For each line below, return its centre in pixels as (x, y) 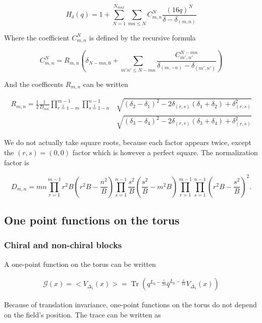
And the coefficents (34, 84)
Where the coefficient (37, 37)
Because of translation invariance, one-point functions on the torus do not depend (130, 305)
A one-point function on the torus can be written (80, 264)
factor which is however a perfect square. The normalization (165, 152)
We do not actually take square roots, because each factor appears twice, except (128, 142)
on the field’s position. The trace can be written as (83, 314)
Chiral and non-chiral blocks (63, 245)
